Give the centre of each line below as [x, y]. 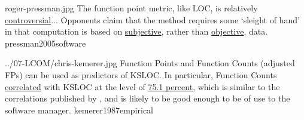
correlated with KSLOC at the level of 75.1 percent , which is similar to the [142, 86]
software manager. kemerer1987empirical [79, 110]
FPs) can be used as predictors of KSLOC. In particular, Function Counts [141, 74]
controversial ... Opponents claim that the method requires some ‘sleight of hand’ [152, 19]
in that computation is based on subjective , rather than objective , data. [136, 31]
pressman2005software [45, 43]
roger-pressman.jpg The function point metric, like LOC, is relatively [131, 8]
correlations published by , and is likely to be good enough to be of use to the [148, 98]
